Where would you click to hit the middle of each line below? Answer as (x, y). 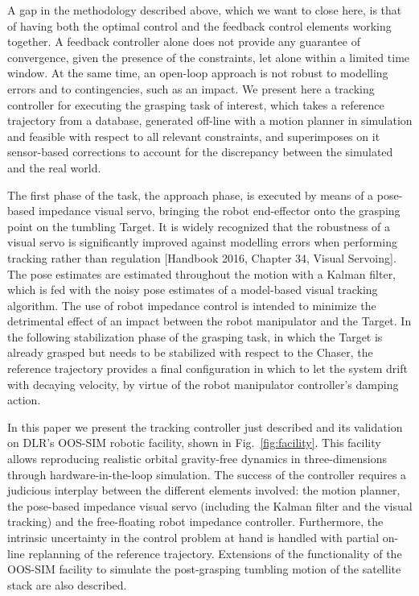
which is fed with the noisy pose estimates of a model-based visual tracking (193, 290)
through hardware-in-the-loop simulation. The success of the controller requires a (207, 474)
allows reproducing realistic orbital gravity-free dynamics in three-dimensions (197, 459)
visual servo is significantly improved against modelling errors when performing (202, 242)
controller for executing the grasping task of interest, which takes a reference (196, 104)
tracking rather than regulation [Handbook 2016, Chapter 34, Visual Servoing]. (202, 257)
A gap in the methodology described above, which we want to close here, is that (205, 10)
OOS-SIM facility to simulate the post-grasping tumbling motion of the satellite (204, 569)
